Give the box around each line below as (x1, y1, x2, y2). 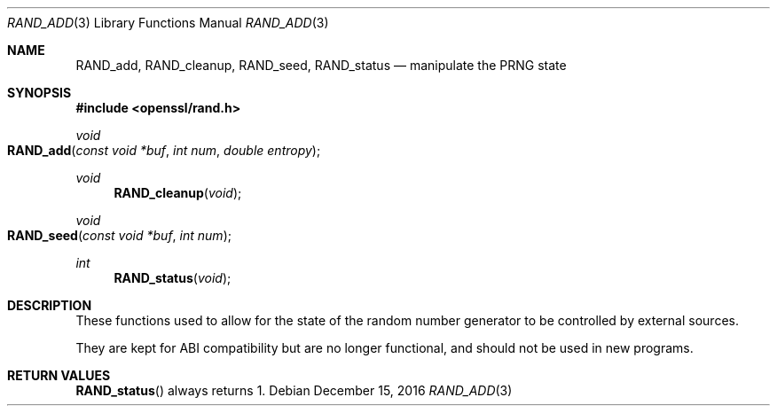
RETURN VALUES (7, 368, 111, 383)
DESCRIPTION (7, 298, 92, 313)
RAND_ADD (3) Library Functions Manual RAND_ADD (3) (7, 15, 329, 30)
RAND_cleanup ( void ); (114, 185, 242, 200)
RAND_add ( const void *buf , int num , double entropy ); (7, 143, 321, 158)
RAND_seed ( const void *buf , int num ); (7, 228, 232, 243)
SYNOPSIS (7, 85, 72, 100)
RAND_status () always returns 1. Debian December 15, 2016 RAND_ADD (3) (75, 383, 513, 398)
